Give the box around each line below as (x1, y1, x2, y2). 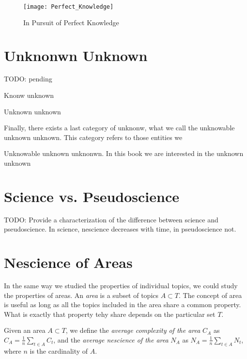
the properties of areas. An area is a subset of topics (4, 290, 159, 300)
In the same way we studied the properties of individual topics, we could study (4, 280, 238, 290)
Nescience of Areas (4, 252, 133, 272)
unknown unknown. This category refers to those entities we (4, 132, 183, 142)
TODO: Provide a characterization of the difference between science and (4, 214, 218, 224)
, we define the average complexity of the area (65, 325, 201, 335)
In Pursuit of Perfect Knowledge (23, 17, 119, 27)
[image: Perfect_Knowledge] (23, 3, 114, 10)
